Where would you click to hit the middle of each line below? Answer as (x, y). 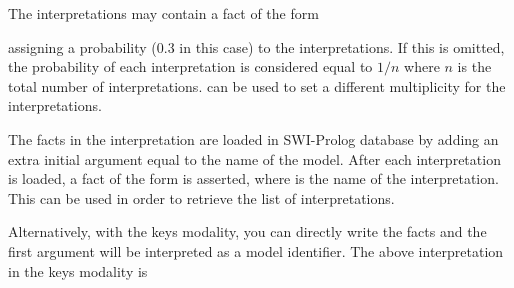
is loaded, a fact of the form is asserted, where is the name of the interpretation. (253, 178)
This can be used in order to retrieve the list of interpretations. (201, 197)
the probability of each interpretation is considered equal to (190, 66)
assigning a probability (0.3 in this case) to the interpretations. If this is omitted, (256, 46)
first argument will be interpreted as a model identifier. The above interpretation (256, 250)
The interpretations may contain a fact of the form (163, 13)
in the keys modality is (78, 270)
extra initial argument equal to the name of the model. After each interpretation (254, 158)
